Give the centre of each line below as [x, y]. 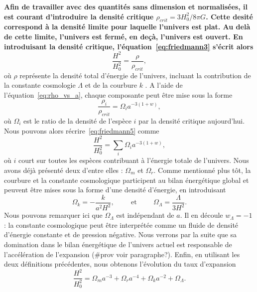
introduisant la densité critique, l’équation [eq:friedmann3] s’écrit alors [129, 46]
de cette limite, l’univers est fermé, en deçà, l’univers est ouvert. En [124, 36]
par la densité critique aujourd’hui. [192, 120]
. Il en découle [201, 215]
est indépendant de [145, 215]
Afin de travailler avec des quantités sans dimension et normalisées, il [126, 6]
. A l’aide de [164, 85]
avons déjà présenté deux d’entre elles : [64, 170]
